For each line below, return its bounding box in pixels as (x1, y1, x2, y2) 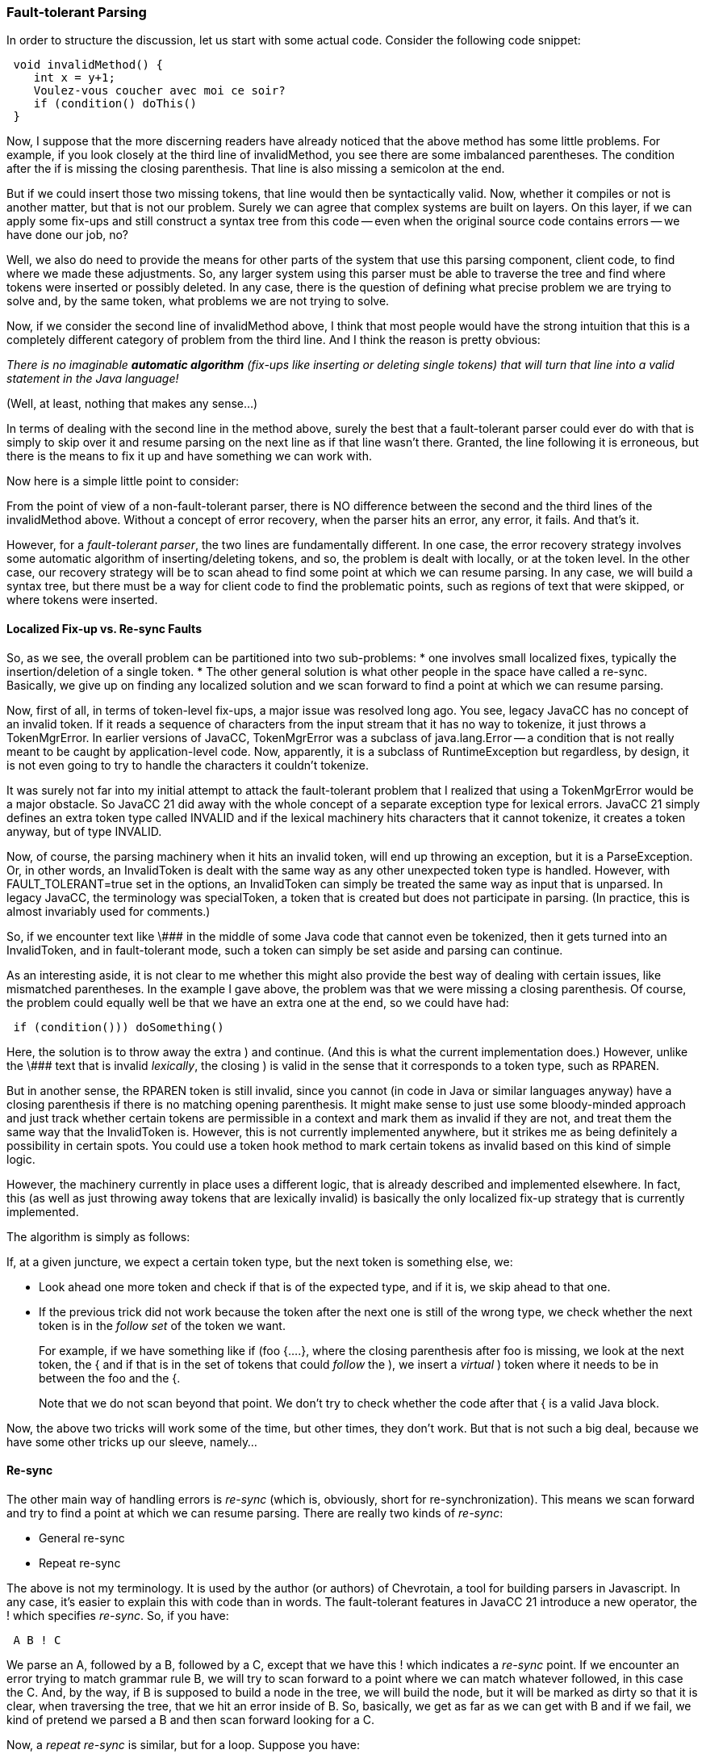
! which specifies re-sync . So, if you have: (6, 1608, 229, 1622)
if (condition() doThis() (33, 97, 198, 111)
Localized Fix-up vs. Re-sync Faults (6, 621, 202, 636)
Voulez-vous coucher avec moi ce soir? (33, 84, 286, 98)
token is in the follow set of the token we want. (39, 1318, 286, 1332)
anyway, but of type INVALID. (6, 824, 162, 838)
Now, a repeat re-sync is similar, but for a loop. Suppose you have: (6, 1737, 361, 1752)
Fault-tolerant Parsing (6, 4, 147, 20)
